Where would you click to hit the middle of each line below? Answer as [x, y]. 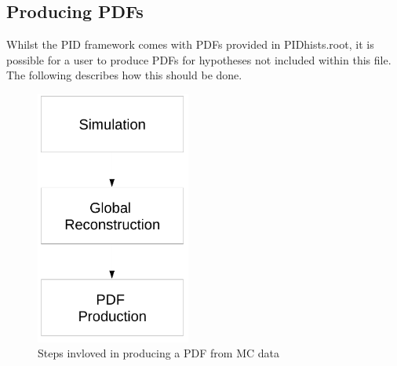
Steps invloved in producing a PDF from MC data [158, 353]
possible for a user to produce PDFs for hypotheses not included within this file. [199, 59]
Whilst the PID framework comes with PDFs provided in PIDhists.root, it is [190, 44]
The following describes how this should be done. [124, 75]
